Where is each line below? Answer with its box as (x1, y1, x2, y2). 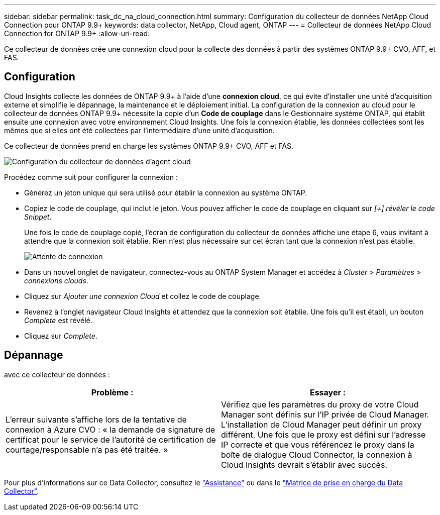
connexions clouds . (24, 276, 88, 285)
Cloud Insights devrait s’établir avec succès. (221, 459, 387, 470)
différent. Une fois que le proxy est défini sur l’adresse (221, 429, 426, 440)
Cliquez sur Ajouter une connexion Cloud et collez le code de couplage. (24, 291, 261, 300)
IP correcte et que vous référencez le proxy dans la (221, 439, 414, 450)
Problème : (91, 387, 134, 397)
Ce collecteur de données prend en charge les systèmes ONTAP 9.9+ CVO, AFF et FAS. (4, 141, 293, 150)
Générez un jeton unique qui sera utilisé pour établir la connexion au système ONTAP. (24, 188, 307, 197)
